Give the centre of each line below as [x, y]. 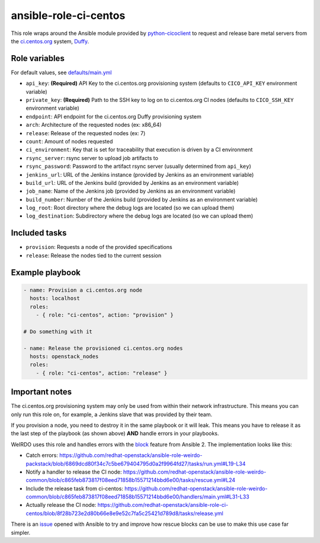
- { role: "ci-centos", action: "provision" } [105, 315]
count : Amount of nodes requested [69, 141]
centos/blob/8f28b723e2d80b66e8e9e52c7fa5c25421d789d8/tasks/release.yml [124, 513]
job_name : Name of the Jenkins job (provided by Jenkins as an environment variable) [131, 191]
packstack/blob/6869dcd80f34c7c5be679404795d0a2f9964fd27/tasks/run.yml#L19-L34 [136, 464]
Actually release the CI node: [61, 505]
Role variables [38, 58]
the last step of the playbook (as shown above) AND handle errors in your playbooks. [115, 433]
